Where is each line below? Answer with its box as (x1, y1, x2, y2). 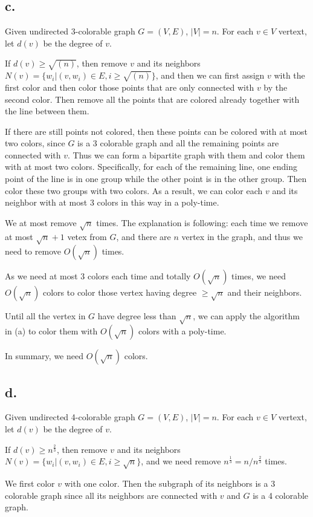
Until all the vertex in (5, 310, 86, 322)
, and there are (116, 230, 171, 242)
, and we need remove (141, 455, 221, 467)
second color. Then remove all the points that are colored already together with (5, 93, 300, 105)
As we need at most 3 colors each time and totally (5, 270, 191, 282)
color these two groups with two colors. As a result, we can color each (5, 184, 263, 197)
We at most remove (5, 216, 77, 229)
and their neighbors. (227, 286, 302, 299)
